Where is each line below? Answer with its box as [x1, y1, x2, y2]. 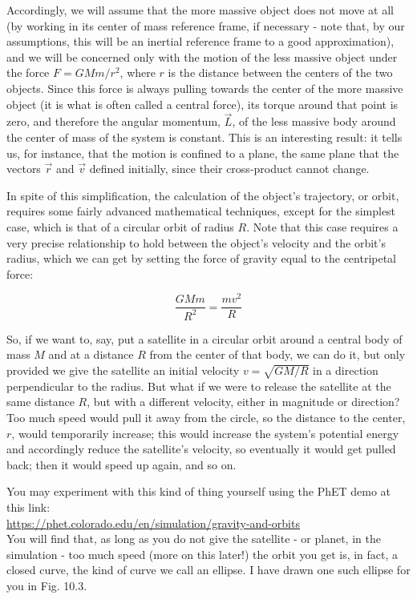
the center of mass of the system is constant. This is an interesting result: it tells [6, 128, 403, 145]
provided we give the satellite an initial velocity [6, 361, 240, 378]
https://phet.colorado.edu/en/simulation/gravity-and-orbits [6, 514, 300, 531]
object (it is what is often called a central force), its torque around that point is [6, 95, 399, 112]
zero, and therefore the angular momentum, [6, 113, 221, 130]
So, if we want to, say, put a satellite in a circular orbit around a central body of [6, 330, 403, 347]
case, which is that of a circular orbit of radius [6, 218, 234, 235]
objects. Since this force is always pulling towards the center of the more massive [6, 79, 403, 96]
